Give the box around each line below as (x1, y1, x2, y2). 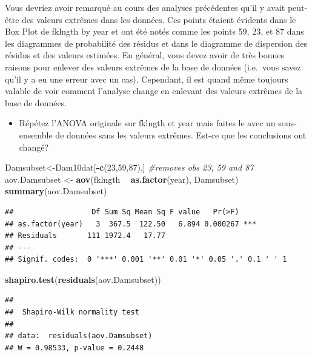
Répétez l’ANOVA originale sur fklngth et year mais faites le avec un (19, 117, 276, 129)
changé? (19, 140, 49, 153)
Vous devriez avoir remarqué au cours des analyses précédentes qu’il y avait (5, 1, 285, 13)
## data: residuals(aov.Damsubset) (5, 331, 153, 341)
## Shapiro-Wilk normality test (5, 308, 139, 317)
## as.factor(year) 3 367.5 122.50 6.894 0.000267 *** (5, 219, 257, 228)
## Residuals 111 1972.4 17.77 (5, 231, 165, 240)
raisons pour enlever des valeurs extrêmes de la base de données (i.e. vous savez (5, 60, 301, 73)
